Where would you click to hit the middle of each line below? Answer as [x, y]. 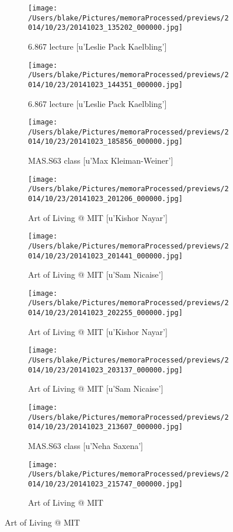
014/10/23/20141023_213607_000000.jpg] [105, 427]
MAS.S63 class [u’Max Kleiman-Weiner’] [101, 160]
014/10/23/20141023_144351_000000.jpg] [105, 84]
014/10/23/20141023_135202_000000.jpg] [105, 28]
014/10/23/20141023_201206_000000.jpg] [105, 199]
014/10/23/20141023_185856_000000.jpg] [105, 142]
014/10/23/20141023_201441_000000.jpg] [105, 256]
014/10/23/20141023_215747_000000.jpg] [105, 484]
